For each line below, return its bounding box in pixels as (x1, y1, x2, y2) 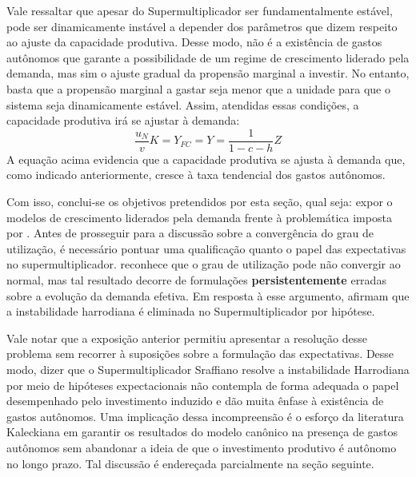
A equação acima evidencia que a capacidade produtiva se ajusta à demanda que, (6, 150, 406, 167)
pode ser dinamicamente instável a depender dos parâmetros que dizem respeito (6, 18, 398, 34)
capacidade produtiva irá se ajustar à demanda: (6, 112, 240, 129)
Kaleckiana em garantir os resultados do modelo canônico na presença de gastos (6, 423, 398, 440)
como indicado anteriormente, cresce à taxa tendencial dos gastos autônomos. (6, 166, 386, 183)
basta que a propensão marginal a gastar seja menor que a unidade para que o (6, 80, 391, 97)
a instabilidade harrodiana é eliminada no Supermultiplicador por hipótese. (6, 303, 375, 320)
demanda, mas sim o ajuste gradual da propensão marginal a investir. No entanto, (6, 65, 410, 81)
